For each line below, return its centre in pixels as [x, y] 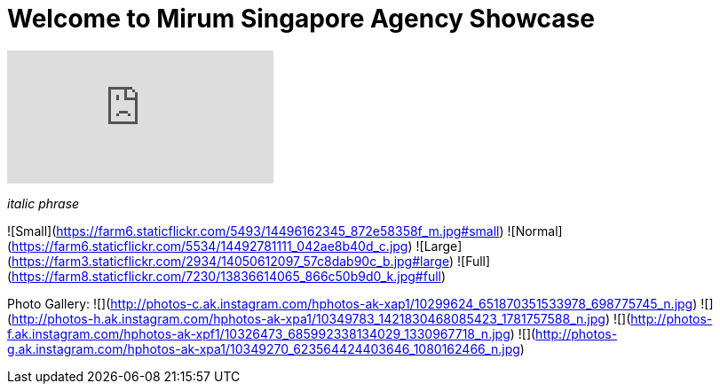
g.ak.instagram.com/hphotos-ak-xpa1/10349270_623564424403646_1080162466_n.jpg [264, 348]
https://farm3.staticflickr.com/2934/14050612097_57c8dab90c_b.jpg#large [230, 261]
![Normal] [535, 231]
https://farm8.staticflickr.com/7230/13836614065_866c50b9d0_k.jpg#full [226, 276]
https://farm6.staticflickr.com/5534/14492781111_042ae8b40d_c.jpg [210, 246]
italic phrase [44, 203]
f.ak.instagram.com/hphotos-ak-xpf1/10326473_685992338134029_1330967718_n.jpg [259, 333]
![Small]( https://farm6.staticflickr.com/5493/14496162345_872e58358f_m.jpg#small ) [256, 231]
